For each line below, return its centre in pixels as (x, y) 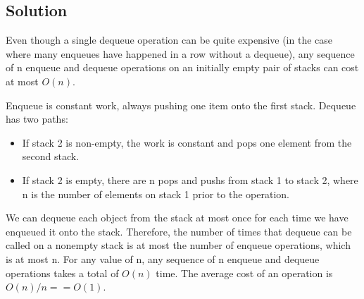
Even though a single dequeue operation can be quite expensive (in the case (169, 40)
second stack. (51, 156)
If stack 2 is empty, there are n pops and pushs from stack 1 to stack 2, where (190, 179)
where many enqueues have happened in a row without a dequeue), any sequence (180, 53)
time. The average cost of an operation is (244, 273)
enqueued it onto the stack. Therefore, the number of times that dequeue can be (179, 231)
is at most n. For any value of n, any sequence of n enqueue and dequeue (163, 258)
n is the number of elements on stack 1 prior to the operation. (156, 194)
